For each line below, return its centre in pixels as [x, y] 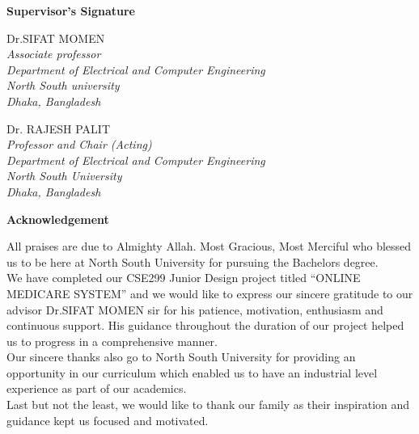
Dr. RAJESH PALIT [59, 128]
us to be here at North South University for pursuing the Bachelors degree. [193, 261]
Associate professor [54, 54]
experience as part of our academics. [97, 388]
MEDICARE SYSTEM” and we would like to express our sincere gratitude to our [210, 293]
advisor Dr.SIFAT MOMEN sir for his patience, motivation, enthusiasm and [195, 309]
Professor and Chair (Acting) [79, 144]
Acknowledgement [58, 219]
